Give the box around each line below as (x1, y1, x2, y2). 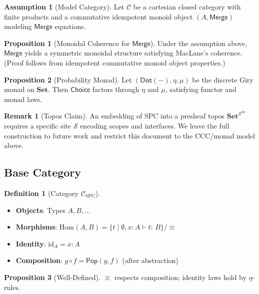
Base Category (4, 164, 81, 180)
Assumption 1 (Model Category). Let (4, 1, 124, 11)
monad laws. (4, 93, 42, 104)
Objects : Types (15, 204, 65, 215)
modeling (4, 21, 32, 31)
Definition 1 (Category (4, 187, 78, 198)
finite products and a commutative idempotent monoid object (4, 11, 193, 21)
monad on (4, 84, 34, 94)
